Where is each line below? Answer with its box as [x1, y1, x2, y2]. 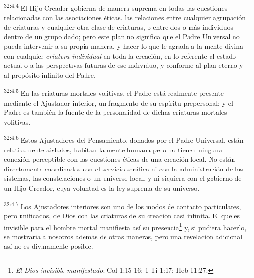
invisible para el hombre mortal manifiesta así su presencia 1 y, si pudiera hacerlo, [4, 220, 247, 232]
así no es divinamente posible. [4, 241, 93, 251]
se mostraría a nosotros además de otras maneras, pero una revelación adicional [4, 231, 243, 241]
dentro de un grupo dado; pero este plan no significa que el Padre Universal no [4, 31, 240, 42]
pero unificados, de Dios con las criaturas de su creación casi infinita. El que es [4, 210, 240, 220]
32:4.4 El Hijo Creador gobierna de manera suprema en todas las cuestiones [4, 1, 228, 13]
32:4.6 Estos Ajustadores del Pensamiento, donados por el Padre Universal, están [4, 133, 244, 145]
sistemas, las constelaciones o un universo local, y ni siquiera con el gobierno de [4, 173, 242, 183]
